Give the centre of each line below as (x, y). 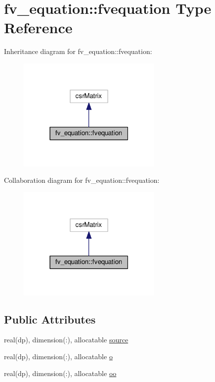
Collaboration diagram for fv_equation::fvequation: (82, 180)
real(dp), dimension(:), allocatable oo (60, 373)
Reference (38, 27)
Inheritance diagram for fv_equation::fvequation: (78, 51)
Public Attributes (50, 319)
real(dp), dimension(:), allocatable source (66, 340)
